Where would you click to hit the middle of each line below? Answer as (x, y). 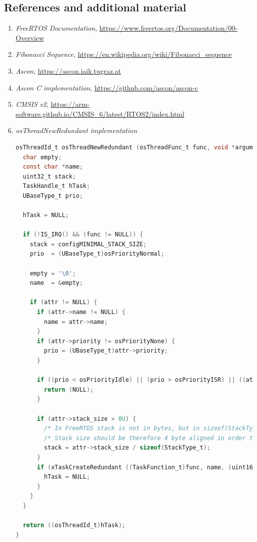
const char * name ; (53, 167)
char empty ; (42, 157)
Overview (30, 37)
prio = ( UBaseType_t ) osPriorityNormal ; (97, 254)
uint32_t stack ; (49, 176)
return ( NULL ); (69, 389)
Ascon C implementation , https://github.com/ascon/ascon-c (107, 87)
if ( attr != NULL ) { (64, 302)
